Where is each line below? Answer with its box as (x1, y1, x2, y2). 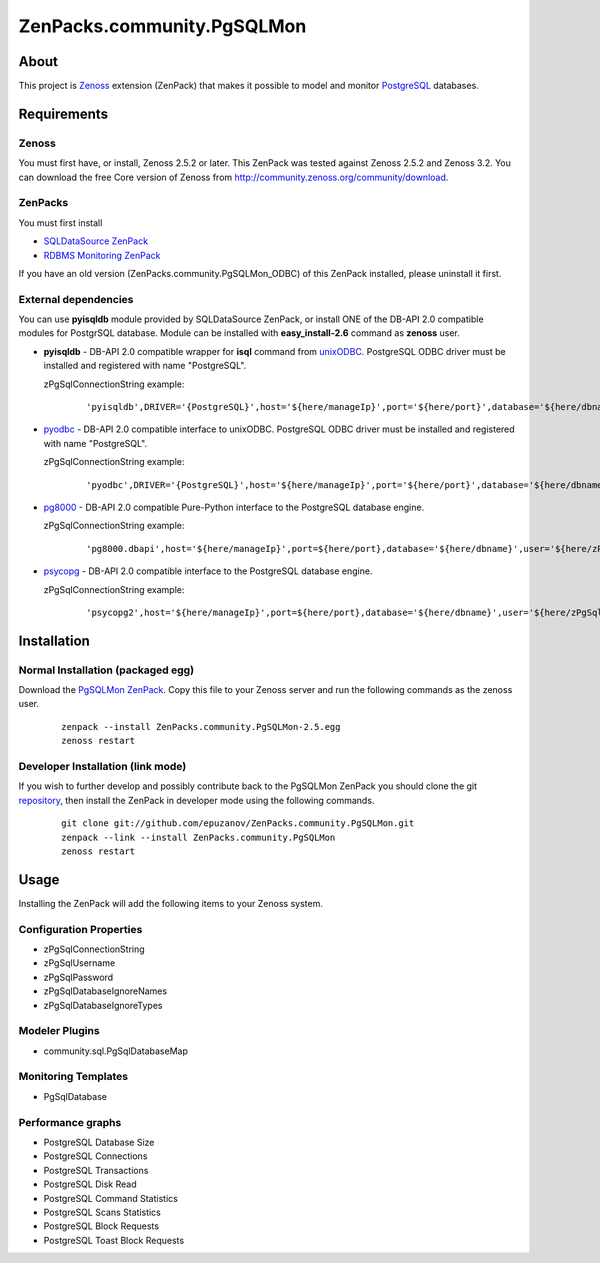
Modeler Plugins (18, 1024, 100, 1038)
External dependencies (18, 292, 134, 306)
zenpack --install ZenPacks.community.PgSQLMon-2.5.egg (61, 721, 341, 732)
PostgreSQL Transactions (43, 1164, 149, 1176)
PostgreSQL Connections (43, 1150, 148, 1162)
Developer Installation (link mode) (18, 760, 187, 774)
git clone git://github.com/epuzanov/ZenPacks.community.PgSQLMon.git (61, 818, 415, 829)
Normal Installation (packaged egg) (18, 663, 195, 677)
